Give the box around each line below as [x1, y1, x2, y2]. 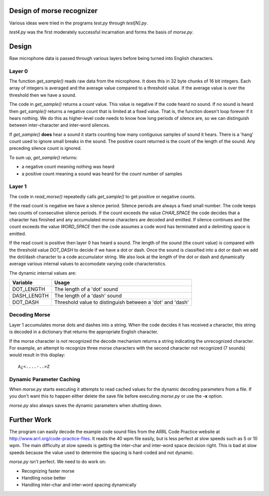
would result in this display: [9, 352, 65, 358]
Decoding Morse [9, 311, 51, 318]
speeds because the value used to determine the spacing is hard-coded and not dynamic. [9, 450, 194, 456]
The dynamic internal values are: [9, 270, 77, 276]
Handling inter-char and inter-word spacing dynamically [21, 482, 136, 488]
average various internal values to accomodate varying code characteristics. [9, 261, 167, 267]
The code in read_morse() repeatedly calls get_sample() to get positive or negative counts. [9, 193, 196, 199]
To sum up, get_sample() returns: [9, 154, 78, 160]
